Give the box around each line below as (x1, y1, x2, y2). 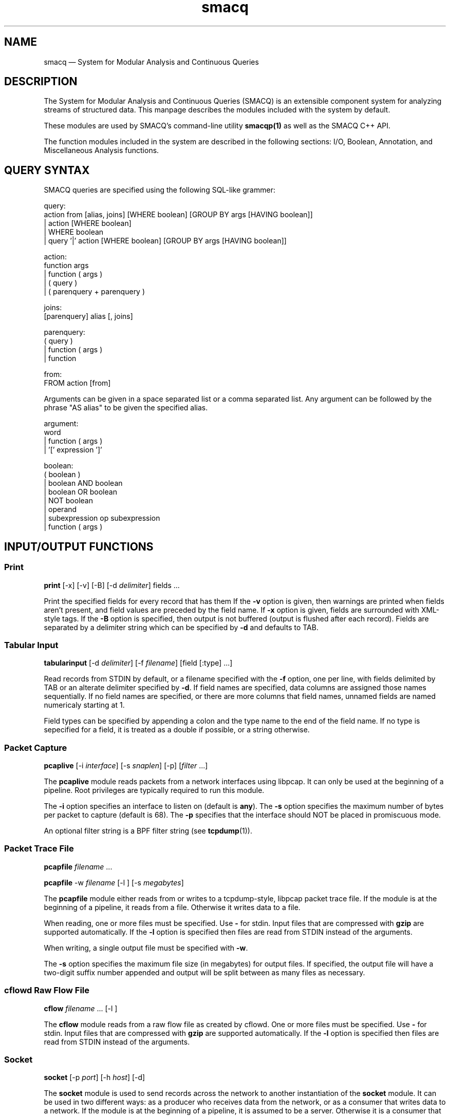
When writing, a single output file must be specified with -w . (44, 943, 248, 952)
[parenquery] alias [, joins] (44, 312, 133, 321)
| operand (44, 505, 77, 514)
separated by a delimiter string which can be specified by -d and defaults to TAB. (44, 622, 318, 632)
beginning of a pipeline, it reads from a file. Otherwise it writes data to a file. (44, 902, 301, 912)
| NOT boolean (44, 496, 93, 505)
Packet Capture (4, 742, 67, 753)
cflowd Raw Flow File (4, 985, 90, 996)
